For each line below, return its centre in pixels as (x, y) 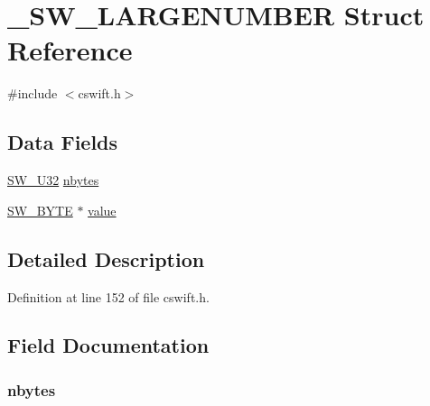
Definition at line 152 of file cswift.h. (108, 296)
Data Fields (63, 142)
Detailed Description (106, 258)
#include (33, 93)
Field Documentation (108, 345)
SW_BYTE (40, 210)
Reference (70, 50)
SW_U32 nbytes (53, 180)
